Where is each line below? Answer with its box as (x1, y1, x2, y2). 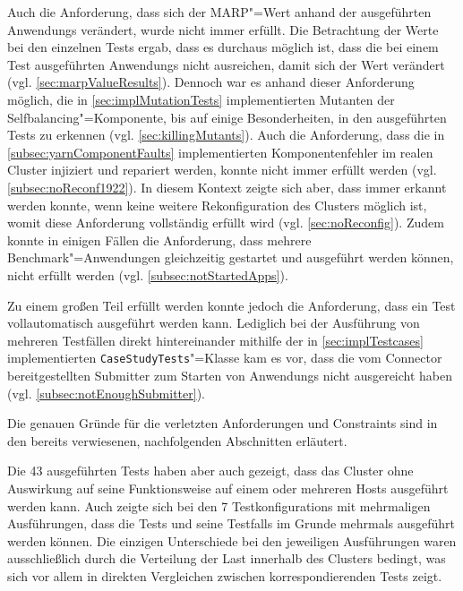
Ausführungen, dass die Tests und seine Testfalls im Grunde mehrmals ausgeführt (7, 514, 456, 533)
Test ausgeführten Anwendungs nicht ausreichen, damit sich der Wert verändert (7, 55, 445, 73)
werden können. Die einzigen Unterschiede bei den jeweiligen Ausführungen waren (7, 531, 457, 550)
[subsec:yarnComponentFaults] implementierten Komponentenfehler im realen (7, 142, 433, 161)
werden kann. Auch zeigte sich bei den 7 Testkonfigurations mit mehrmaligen (7, 496, 431, 515)
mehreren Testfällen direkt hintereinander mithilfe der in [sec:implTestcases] (7, 330, 424, 349)
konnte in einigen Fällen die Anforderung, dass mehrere (7, 230, 312, 249)
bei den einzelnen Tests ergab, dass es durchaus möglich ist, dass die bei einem (7, 38, 439, 56)
